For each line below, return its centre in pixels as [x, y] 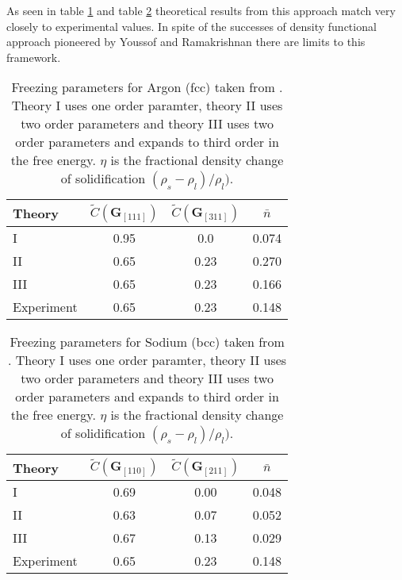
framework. [34, 57]
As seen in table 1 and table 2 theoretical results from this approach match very [201, 10]
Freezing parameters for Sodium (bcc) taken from [147, 341]
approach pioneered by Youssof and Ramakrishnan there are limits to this [186, 42]
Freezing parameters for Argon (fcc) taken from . [147, 87]
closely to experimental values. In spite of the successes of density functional [191, 26]
